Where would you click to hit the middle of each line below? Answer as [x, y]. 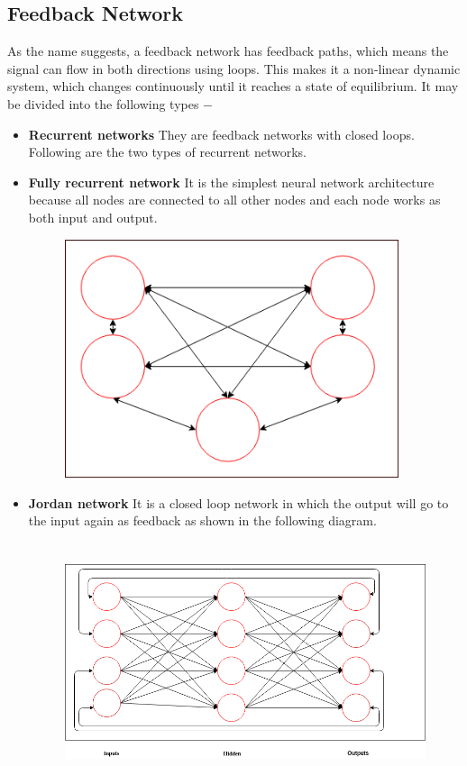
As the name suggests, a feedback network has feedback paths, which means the [228, 51]
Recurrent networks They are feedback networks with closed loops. [221, 134]
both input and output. [93, 217]
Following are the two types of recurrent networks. [167, 152]
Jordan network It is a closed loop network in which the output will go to [238, 502]
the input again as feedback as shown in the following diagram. [202, 520]
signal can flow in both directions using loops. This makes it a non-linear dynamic [234, 68]
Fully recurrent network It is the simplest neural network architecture [231, 182]
